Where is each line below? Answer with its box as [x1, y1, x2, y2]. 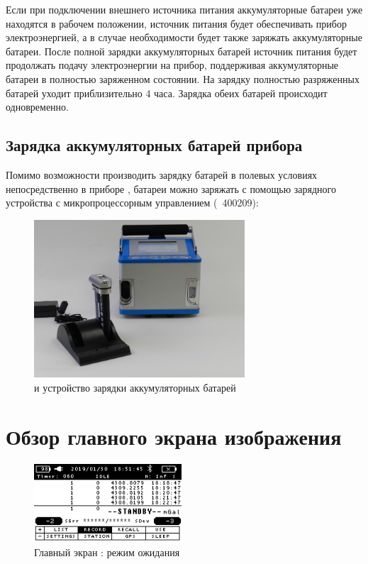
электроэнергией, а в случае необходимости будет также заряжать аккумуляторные [6, 30, 362, 45]
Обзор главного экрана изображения [6, 421, 342, 450]
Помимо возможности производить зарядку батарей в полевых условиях [6, 167, 318, 182]
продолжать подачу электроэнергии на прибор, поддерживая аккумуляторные [6, 57, 339, 72]
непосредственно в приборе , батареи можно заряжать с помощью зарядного [6, 181, 336, 196]
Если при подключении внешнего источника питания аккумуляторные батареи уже [6, 2, 363, 16]
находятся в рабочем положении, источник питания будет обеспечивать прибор [6, 16, 347, 31]
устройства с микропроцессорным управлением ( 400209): [6, 195, 259, 210]
